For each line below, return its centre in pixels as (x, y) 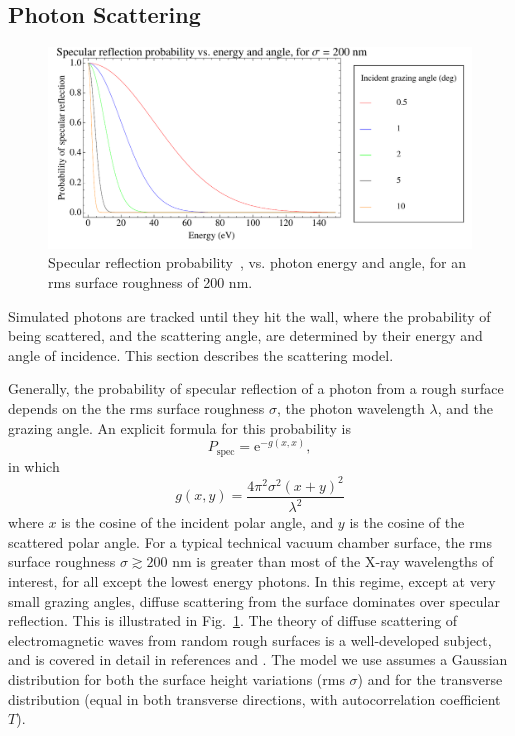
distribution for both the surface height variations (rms (176, 678)
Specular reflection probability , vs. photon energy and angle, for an (257, 262)
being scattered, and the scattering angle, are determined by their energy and (245, 335)
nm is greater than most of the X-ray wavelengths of (333, 561)
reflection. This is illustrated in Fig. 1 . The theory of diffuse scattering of (233, 620)
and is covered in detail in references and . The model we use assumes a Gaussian (258, 659)
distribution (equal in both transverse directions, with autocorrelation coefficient (254, 698)
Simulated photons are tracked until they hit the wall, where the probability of (249, 315)
